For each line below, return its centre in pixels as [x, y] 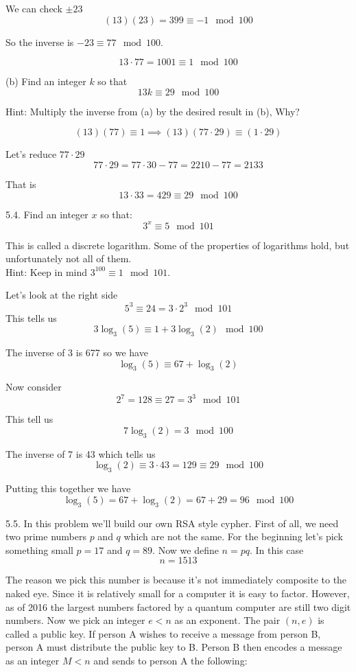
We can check [34, 8]
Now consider [34, 387]
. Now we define [186, 549]
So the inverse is [40, 42]
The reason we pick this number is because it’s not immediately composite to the [176, 580]
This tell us [29, 419]
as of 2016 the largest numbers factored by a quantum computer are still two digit [178, 606]
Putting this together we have [68, 488]
